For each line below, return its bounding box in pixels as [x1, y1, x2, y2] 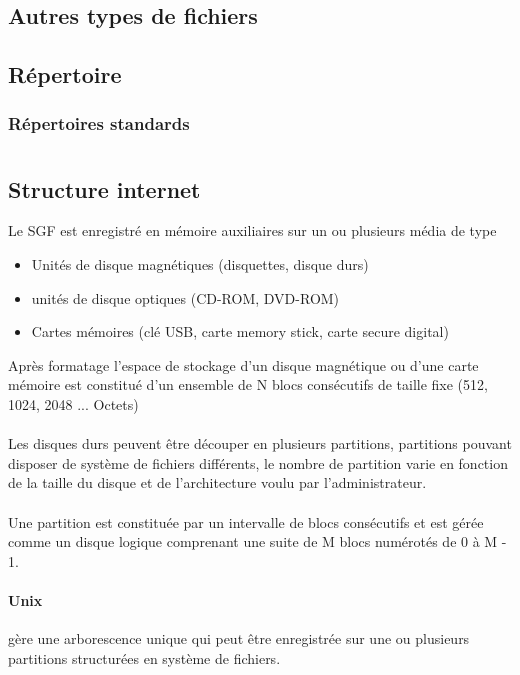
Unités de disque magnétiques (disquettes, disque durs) [31, 254, 369, 274]
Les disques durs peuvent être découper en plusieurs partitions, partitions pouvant [8, 433, 512, 454]
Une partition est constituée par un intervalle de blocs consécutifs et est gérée [8, 511, 484, 532]
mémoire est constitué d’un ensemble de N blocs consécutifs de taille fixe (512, [8, 374, 488, 395]
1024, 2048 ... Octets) [8, 393, 139, 414]
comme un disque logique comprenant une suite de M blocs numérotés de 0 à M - [8, 531, 507, 552]
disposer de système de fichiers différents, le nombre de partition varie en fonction [8, 452, 508, 473]
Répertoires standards [8, 111, 190, 136]
